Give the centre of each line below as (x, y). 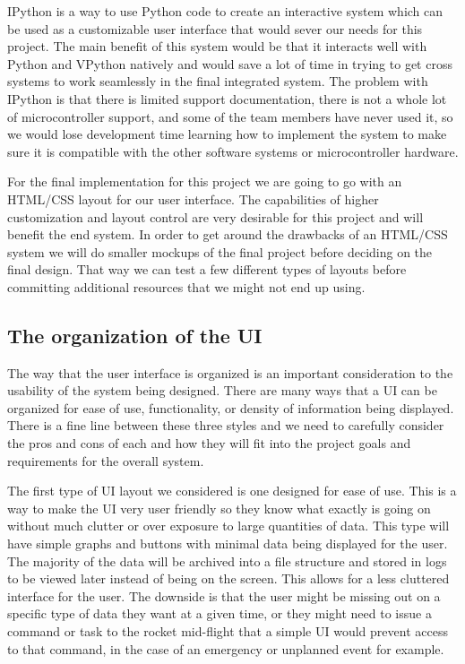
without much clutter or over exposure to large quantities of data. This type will (228, 526)
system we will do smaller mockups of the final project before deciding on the (220, 251)
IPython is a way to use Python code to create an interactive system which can (225, 11)
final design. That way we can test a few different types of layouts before (207, 269)
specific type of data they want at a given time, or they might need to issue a (220, 613)
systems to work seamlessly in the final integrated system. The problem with (218, 81)
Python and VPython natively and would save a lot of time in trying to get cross (230, 63)
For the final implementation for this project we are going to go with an (205, 181)
